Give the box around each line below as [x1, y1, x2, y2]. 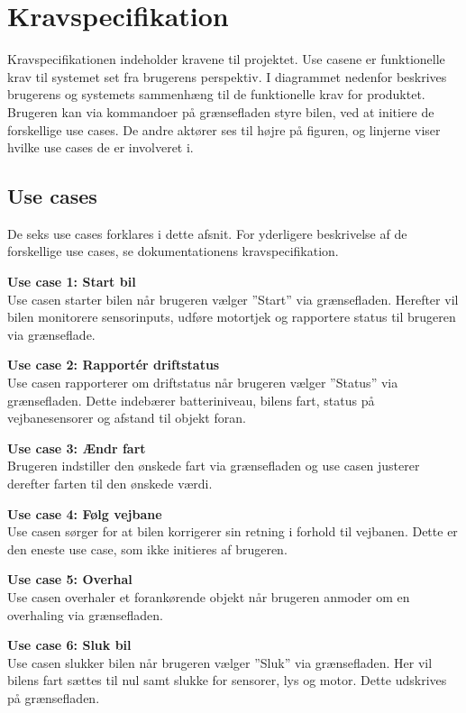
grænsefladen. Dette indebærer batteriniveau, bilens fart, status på [7, 390, 375, 409]
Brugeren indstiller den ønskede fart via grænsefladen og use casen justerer [7, 456, 420, 475]
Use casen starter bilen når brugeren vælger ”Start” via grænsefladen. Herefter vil [7, 289, 459, 308]
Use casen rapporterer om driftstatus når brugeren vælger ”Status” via [7, 373, 398, 392]
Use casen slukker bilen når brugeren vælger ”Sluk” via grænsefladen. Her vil [7, 653, 433, 672]
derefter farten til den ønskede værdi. [7, 474, 213, 493]
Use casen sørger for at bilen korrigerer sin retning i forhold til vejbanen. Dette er [7, 522, 458, 541]
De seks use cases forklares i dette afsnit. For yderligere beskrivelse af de [7, 224, 407, 242]
